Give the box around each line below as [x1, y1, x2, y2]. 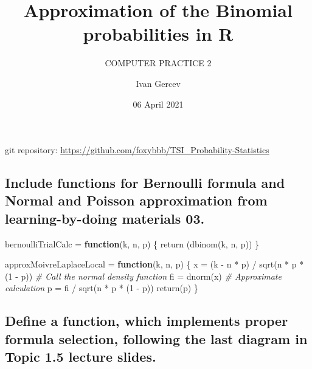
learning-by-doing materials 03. [5, 209, 205, 227]
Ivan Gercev [136, 77, 181, 89]
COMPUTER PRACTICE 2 [105, 57, 212, 69]
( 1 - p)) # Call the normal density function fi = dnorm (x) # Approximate [5, 269, 282, 282]
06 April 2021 [133, 97, 184, 110]
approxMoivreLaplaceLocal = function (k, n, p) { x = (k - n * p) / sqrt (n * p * [5, 258, 304, 271]
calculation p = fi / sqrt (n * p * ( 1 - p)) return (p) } [5, 281, 198, 294]
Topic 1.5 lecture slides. [5, 347, 156, 366]
